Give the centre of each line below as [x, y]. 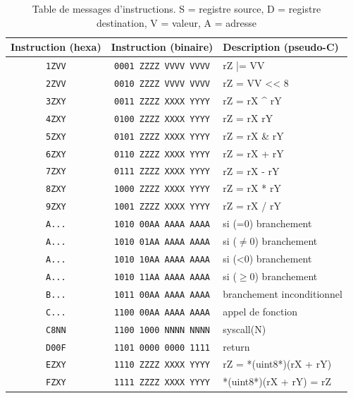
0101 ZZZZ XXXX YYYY [162, 137]
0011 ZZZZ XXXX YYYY [162, 101]
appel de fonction [260, 311]
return [236, 346]
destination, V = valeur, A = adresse [176, 22]
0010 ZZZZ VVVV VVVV [162, 84]
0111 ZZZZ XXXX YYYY [162, 172]
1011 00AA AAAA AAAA [162, 295]
